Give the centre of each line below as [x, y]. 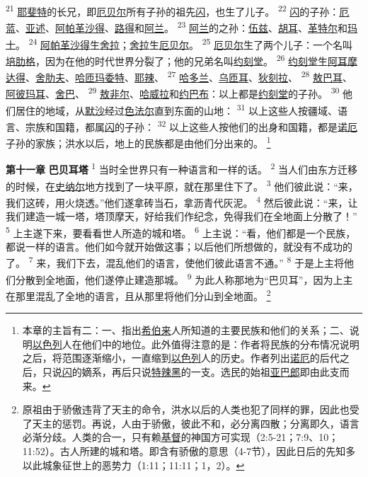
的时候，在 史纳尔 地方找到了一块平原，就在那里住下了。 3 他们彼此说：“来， [182, 185]
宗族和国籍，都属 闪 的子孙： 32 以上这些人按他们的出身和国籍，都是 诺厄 [191, 125]
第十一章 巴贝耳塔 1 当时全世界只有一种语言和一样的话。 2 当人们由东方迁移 [182, 168]
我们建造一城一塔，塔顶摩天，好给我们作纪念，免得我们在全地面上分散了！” [182, 216]
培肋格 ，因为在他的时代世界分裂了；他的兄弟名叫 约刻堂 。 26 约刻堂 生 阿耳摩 [182, 59]
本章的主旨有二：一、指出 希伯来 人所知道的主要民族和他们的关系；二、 [186, 330]
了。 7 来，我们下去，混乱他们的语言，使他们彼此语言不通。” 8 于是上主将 [175, 262]
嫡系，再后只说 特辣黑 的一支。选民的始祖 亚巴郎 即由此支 [211, 371]
